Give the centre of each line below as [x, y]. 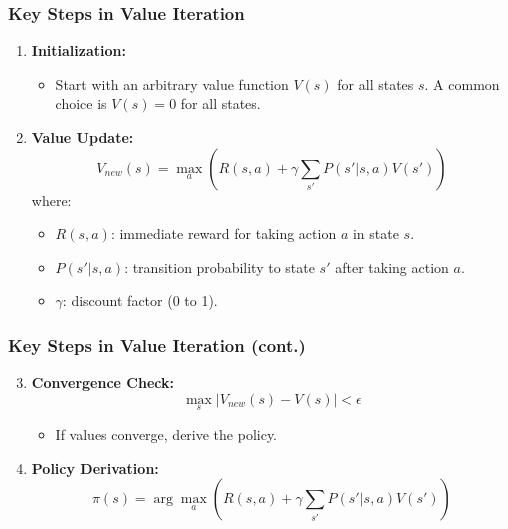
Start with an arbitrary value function [172, 83]
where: [51, 199]
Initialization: [78, 50]
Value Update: [82, 137]
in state [375, 233]
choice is [81, 103]
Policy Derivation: [95, 467]
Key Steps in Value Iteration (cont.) [157, 344]
